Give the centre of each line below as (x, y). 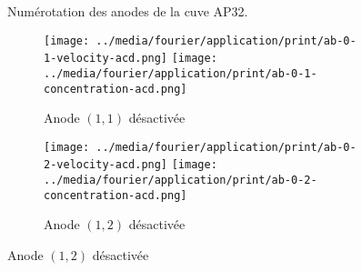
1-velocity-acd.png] (106, 59)
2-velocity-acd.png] (106, 165)
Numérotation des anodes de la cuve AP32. (128, 11)
